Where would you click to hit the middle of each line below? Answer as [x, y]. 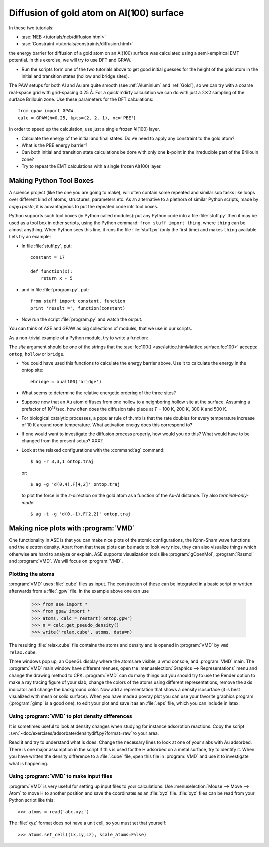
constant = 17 [48, 257]
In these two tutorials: [31, 28]
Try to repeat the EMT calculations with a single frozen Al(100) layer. [92, 166]
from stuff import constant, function [78, 301]
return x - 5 [57, 278]
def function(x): [52, 271]
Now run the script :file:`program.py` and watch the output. [82, 319]
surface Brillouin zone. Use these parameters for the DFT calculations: [81, 99]
